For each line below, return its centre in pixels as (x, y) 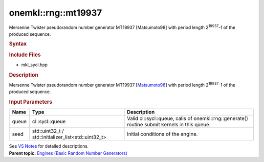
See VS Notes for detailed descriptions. (49, 146)
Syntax (18, 44)
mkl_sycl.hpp (34, 65)
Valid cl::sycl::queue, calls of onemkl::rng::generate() (187, 118)
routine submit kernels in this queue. (169, 125)
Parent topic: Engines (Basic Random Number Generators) (68, 153)
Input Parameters (31, 102)
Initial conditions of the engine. (162, 134)
